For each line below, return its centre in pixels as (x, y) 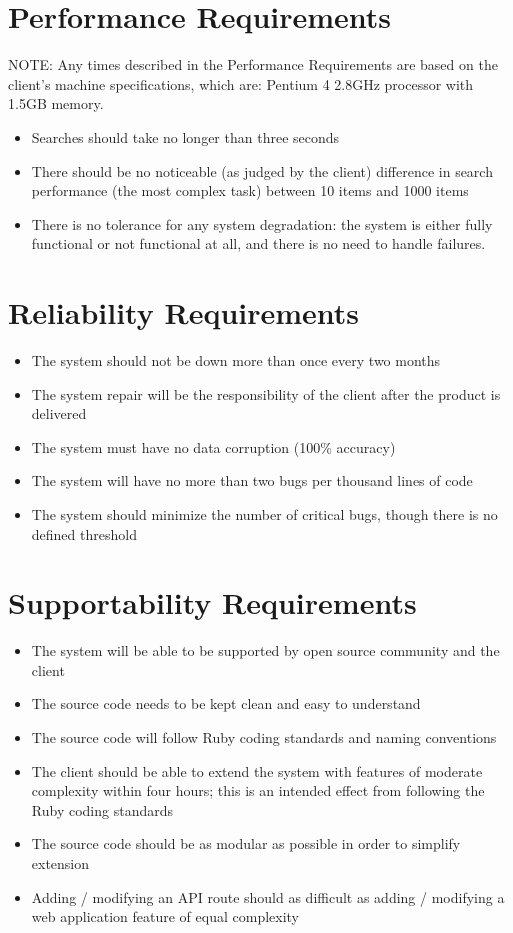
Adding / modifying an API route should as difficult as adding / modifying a (268, 896)
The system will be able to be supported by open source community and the (265, 650)
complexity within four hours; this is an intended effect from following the (258, 790)
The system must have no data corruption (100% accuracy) (213, 446)
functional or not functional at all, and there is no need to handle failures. (258, 243)
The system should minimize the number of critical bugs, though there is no (264, 513)
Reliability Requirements (184, 312)
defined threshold (84, 533)
